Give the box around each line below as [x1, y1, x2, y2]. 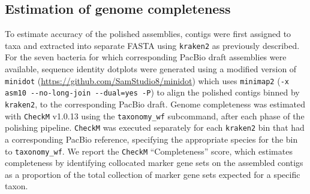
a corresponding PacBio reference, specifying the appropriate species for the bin [5, 133, 298, 145]
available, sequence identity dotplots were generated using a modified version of [5, 63, 297, 75]
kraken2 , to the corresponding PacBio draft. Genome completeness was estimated [5, 97, 306, 110]
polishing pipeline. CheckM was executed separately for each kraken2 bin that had [5, 121, 305, 134]
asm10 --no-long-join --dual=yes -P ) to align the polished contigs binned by [5, 86, 300, 98]
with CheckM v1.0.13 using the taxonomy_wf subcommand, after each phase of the [5, 109, 305, 122]
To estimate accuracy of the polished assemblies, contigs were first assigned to [5, 27, 291, 40]
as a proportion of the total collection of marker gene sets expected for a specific [5, 168, 300, 180]
